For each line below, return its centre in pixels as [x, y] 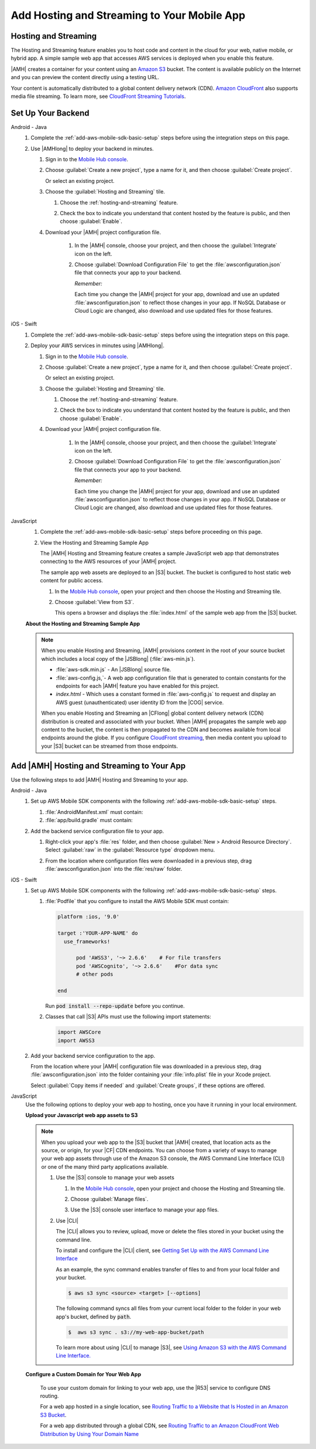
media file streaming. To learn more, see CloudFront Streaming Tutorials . [98, 96]
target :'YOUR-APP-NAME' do [98, 933]
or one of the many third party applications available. [105, 1166]
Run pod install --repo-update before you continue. [115, 1006]
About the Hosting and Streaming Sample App [83, 623]
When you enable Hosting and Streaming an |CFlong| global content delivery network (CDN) [153, 713]
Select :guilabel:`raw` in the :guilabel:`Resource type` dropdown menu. [130, 850]
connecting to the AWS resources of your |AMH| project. [108, 561]
